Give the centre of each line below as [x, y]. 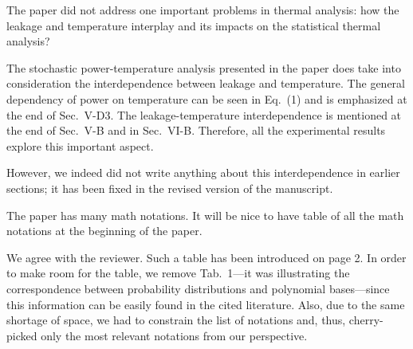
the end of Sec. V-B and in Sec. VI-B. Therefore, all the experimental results [196, 130]
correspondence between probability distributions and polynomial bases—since [198, 288]
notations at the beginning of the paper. [104, 231]
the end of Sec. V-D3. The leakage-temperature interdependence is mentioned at [204, 114]
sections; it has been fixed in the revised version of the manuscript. [170, 188]
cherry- [366, 320]
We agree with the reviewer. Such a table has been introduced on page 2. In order [206, 257]
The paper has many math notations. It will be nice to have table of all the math [205, 215]
